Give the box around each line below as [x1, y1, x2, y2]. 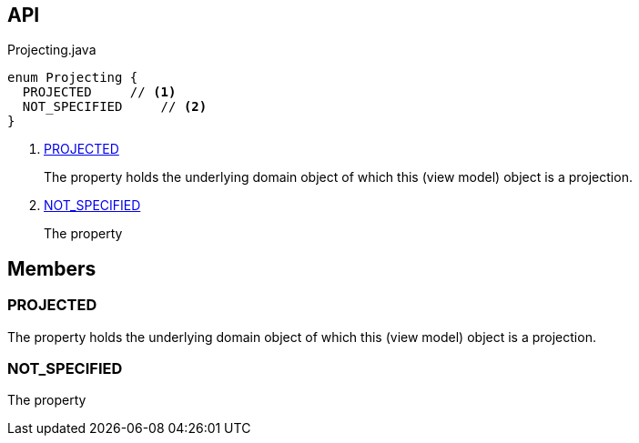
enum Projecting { [7, 70, 138, 86]
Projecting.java [7, 42, 96, 58]
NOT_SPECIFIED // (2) [22, 99, 208, 115]
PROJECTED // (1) [22, 85, 177, 100]
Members [7, 257, 96, 280]
